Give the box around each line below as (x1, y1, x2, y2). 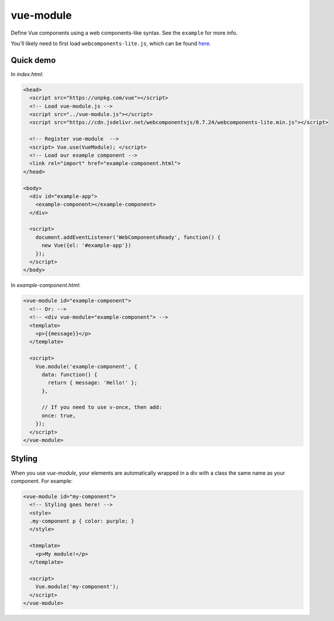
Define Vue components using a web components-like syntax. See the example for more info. (11, 29, 238, 36)
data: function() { (42, 371, 98, 378)
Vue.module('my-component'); (35, 584, 119, 590)
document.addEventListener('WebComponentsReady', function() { (35, 234, 221, 240)
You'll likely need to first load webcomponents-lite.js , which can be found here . (11, 40, 211, 47)
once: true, (42, 412, 76, 419)
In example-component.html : (11, 282, 81, 289)
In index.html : (11, 70, 44, 77)
